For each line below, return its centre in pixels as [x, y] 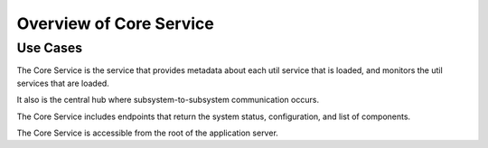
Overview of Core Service [115, 23]
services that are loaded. [63, 83]
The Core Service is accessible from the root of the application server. [148, 133]
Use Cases [50, 48]
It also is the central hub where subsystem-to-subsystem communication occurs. [168, 100]
